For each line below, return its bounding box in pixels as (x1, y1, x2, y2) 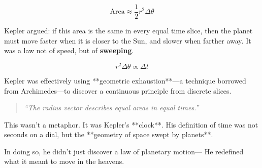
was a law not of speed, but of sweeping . (4, 45, 134, 56)
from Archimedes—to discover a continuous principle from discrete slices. (4, 85, 232, 96)
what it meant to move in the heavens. (4, 156, 124, 166)
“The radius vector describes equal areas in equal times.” (24, 102, 199, 113)
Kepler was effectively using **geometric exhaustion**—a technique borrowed (4, 75, 246, 86)
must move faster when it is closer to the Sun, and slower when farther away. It (4, 35, 251, 46)
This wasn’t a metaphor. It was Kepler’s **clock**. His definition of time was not (4, 119, 258, 130)
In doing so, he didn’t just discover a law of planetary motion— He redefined (4, 146, 244, 156)
